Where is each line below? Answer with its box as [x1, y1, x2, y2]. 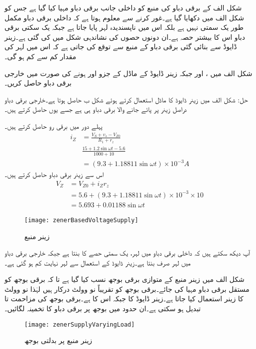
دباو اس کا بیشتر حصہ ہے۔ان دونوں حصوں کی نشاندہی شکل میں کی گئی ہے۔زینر [4, 31, 245, 42]
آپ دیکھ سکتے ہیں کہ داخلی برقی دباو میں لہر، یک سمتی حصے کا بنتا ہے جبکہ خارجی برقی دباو [4, 248, 250, 258]
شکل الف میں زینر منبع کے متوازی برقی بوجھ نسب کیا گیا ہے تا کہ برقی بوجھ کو [4, 274, 245, 284]
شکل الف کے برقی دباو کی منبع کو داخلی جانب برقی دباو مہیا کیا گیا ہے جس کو [4, 2, 242, 12]
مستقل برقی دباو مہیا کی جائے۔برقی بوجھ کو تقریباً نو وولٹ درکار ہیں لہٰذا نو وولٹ [4, 283, 250, 294]
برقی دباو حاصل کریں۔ [4, 78, 72, 88]
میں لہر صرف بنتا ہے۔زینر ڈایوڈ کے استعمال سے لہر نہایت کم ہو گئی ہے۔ [4, 257, 191, 267]
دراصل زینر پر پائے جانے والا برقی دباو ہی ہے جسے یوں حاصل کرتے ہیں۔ [4, 104, 187, 114]
